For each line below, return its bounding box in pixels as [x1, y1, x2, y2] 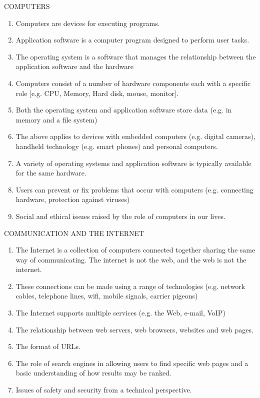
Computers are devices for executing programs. [15, 17, 160, 28]
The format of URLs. [15, 341, 81, 351]
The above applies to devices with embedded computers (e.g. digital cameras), [15, 131, 255, 141]
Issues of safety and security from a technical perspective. [15, 384, 192, 395]
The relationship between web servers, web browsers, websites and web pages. [15, 324, 253, 334]
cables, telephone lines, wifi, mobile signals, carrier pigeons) [15, 290, 198, 301]
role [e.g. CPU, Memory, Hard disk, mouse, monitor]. [15, 87, 178, 98]
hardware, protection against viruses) [15, 194, 130, 204]
